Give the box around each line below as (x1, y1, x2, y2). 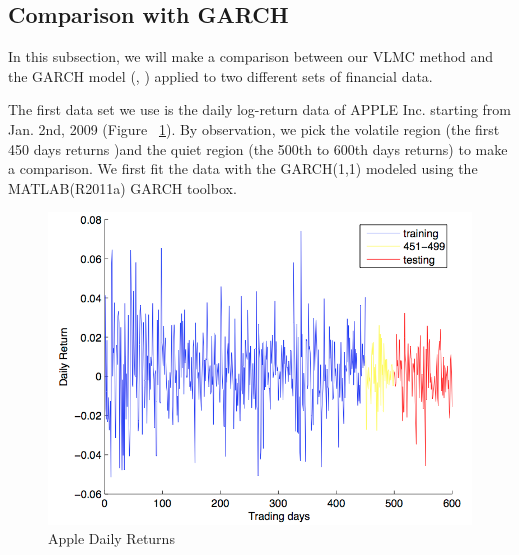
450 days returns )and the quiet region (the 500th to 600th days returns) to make (8, 138, 508, 159)
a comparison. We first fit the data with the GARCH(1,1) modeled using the (8, 158, 478, 179)
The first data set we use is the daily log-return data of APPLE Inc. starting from (8, 99, 512, 120)
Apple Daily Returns (48, 528, 175, 549)
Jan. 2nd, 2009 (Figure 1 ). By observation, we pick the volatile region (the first (8, 118, 500, 139)
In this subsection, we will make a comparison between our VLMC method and (8, 46, 494, 67)
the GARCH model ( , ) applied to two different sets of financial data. (8, 65, 433, 86)
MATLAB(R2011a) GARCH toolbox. (8, 177, 237, 198)
